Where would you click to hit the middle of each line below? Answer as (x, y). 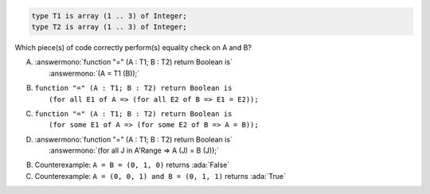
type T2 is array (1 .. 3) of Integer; (109, 27)
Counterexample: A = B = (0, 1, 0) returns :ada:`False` (132, 165)
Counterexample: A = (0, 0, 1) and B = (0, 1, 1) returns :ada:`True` (160, 176)
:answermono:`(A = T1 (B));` (94, 73)
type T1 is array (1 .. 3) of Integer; (109, 16)
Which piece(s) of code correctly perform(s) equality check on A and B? (133, 47)
